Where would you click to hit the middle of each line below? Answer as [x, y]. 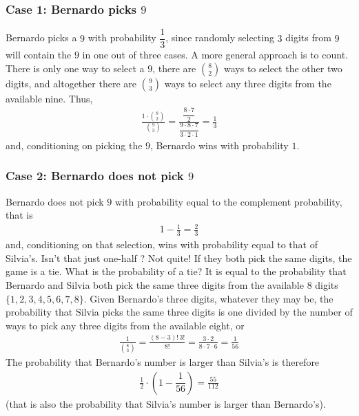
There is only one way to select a [75, 68]
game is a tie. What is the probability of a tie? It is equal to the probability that [176, 271]
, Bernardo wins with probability [219, 145]
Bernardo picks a [41, 37]
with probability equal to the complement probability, [229, 201]
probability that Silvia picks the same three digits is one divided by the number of [179, 312]
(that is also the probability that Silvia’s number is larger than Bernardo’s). [166, 403]
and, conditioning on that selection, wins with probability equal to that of [162, 244]
